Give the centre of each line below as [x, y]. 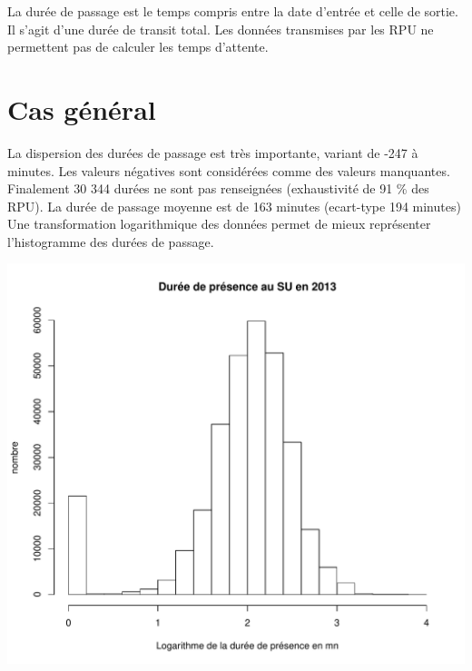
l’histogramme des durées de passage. [111, 241]
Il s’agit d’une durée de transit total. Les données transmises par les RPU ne [221, 29]
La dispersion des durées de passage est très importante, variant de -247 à [213, 152]
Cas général [82, 109]
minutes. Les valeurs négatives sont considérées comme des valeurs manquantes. [229, 170]
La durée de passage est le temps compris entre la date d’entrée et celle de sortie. [233, 11]
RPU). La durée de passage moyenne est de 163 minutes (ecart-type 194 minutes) [234, 206]
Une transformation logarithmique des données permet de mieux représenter [219, 224]
